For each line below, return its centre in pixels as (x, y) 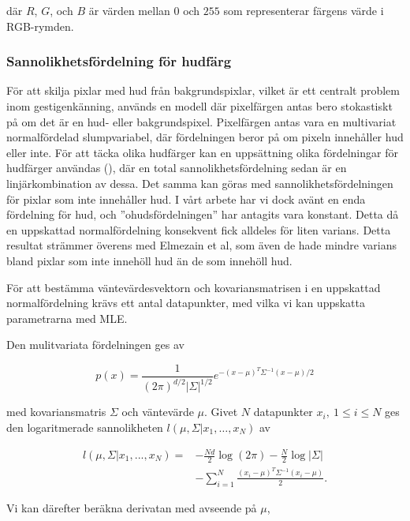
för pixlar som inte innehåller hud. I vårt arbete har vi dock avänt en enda (186, 199)
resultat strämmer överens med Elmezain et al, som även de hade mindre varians (202, 245)
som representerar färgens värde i (304, 10)
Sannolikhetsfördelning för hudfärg (119, 61)
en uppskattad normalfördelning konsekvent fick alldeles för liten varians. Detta (199, 229)
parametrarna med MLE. (67, 318)
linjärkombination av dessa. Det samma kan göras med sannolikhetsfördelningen (200, 183)
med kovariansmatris (56, 412)
